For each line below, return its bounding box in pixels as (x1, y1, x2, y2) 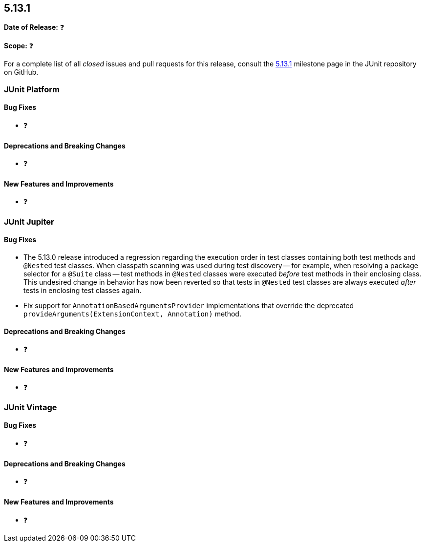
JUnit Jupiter (4, 216, 54, 227)
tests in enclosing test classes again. (23, 286, 142, 295)
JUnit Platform (4, 84, 60, 94)
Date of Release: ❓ (4, 23, 64, 32)
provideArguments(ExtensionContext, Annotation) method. (23, 310, 241, 318)
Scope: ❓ (4, 42, 34, 50)
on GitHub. (4, 68, 39, 77)
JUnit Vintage (4, 402, 57, 412)
